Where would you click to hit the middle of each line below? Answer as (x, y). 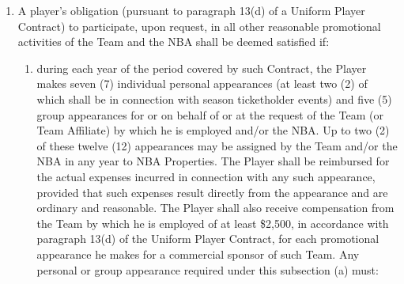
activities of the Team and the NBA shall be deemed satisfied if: (174, 42)
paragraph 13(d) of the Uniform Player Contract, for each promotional (208, 239)
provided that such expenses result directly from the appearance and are (212, 192)
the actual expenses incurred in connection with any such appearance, (206, 176)
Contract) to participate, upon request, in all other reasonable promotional (199, 26)
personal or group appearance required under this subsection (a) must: (208, 269)
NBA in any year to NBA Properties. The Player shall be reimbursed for (213, 161)
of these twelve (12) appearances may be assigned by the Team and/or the (217, 145)
